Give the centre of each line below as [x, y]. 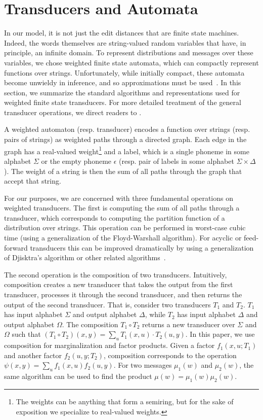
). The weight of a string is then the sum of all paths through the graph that [123, 171]
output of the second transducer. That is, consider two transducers [107, 304]
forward [16, 247]
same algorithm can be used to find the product [78, 376]
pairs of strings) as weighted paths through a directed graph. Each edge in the [125, 139]
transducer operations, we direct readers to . [73, 112]
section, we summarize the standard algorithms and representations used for [122, 92]
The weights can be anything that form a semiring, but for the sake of [125, 401]
